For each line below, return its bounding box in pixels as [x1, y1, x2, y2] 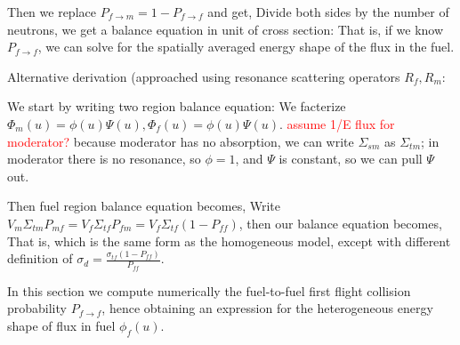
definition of [7, 249, 73, 268]
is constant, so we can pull [278, 149, 423, 168]
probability [7, 299, 67, 317]
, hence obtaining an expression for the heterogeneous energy [101, 299, 433, 317]
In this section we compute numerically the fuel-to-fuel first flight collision [7, 281, 411, 300]
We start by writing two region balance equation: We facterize [7, 97, 346, 116]
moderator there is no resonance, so [7, 149, 201, 168]
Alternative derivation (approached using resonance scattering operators [7, 67, 400, 85]
